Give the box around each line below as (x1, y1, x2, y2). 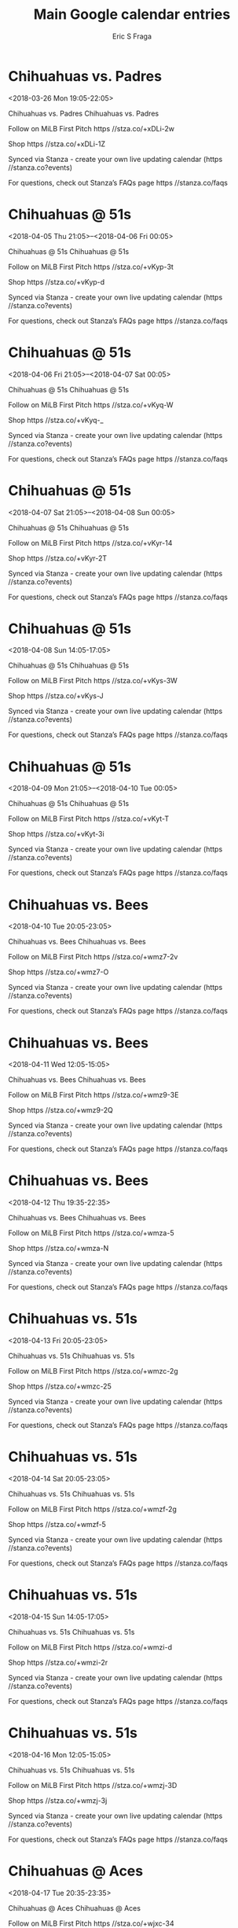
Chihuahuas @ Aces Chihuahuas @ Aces (8, 1903, 141, 1912)
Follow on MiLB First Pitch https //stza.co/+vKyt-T (8, 814, 170, 823)
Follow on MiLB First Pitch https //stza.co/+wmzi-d (8, 1643, 173, 1652)
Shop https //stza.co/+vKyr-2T (8, 553, 108, 563)
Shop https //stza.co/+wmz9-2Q (8, 1106, 114, 1115)
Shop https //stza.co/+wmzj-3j (8, 1795, 108, 1805)
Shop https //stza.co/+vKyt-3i (8, 830, 104, 839)
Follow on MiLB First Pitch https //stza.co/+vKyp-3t (8, 262, 174, 271)
